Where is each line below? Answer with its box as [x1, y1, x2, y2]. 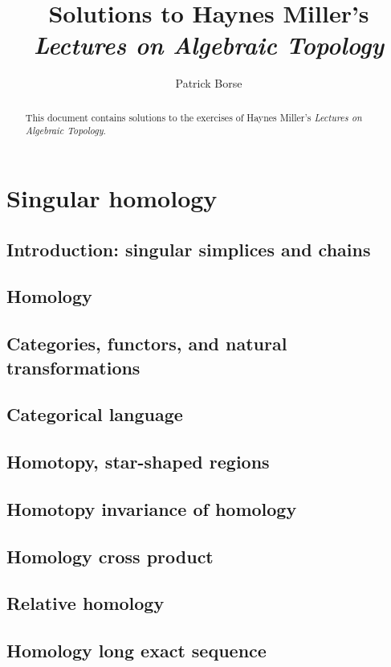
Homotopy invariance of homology [6, 496, 297, 521]
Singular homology [6, 182, 218, 215]
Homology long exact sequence [6, 638, 267, 663]
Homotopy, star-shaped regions [6, 449, 270, 474]
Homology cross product [6, 543, 214, 568]
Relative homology [6, 591, 165, 616]
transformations [6, 354, 141, 379]
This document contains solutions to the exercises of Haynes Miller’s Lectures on [25, 110, 362, 124]
